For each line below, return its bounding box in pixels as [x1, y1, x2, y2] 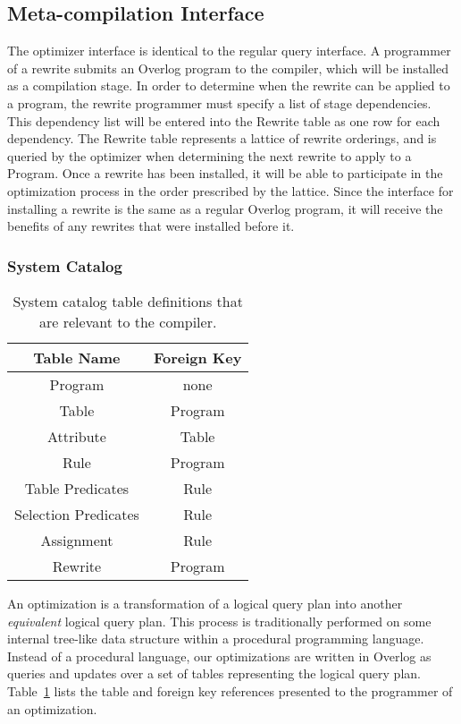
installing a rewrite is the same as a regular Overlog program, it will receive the [7, 199, 443, 217]
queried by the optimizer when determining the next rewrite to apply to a [7, 146, 412, 165]
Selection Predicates [14, 503, 139, 524]
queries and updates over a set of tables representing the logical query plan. [7, 664, 421, 683]
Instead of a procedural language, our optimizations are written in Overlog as [7, 646, 432, 665]
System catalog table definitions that [13, 290, 243, 311]
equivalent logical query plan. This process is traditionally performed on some [7, 611, 432, 630]
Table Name [33, 346, 121, 368]
